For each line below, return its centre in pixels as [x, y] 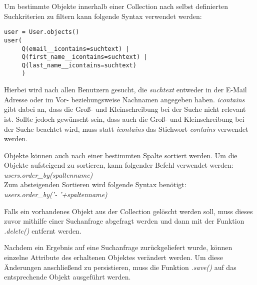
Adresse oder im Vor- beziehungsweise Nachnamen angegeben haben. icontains [124, 99]
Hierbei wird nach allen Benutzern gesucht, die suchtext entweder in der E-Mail [125, 90]
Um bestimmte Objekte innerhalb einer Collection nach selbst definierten [116, 6]
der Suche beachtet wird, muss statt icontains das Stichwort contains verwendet [126, 129]
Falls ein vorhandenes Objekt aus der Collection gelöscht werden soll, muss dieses [128, 211]
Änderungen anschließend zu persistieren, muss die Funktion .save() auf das [120, 267]
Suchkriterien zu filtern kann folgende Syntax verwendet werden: [103, 16]
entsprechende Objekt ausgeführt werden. [67, 277]
